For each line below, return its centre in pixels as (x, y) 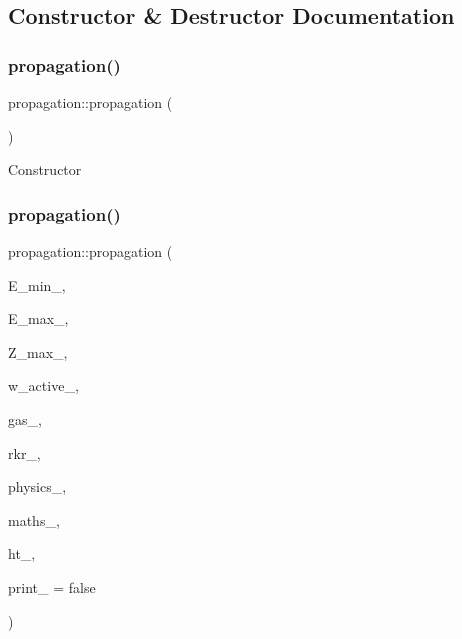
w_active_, (43, 385)
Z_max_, (38, 351)
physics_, (37, 486)
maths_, (34, 519)
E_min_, (37, 284)
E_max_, (38, 318)
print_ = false (52, 586)
